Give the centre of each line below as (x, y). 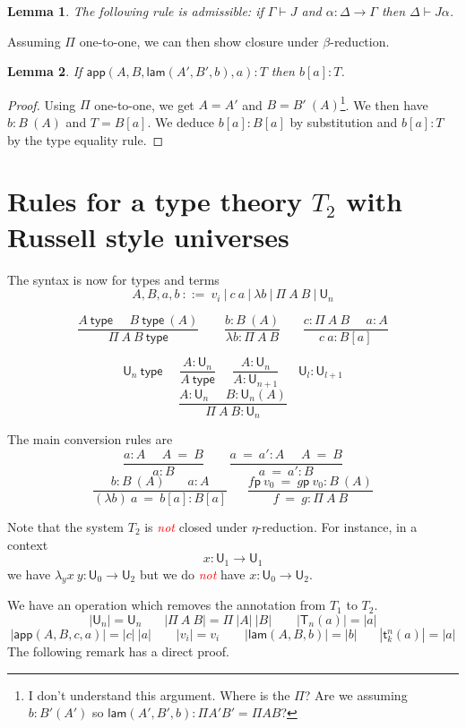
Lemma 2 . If (45, 71)
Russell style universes (148, 236)
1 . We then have (384, 103)
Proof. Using (42, 104)
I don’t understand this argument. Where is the (159, 694)
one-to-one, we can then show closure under (199, 41)
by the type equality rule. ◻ (86, 139)
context (28, 544)
